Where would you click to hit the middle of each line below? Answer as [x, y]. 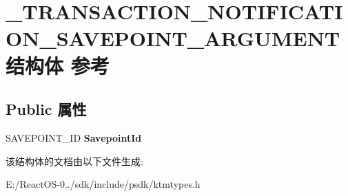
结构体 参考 [58, 65]
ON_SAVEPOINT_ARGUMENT [173, 38]
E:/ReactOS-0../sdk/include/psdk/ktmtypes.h [103, 184]
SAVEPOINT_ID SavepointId [74, 137]
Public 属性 [46, 109]
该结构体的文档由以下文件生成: [74, 161]
